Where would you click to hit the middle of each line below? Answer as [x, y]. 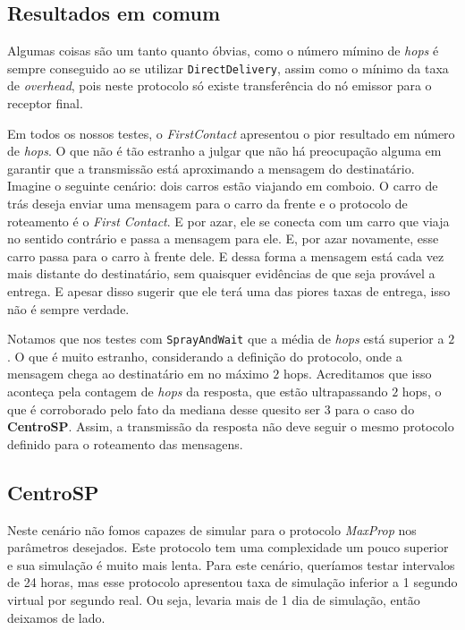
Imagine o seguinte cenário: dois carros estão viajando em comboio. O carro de [223, 186]
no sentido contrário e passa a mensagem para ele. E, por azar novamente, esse [223, 238]
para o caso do [375, 409]
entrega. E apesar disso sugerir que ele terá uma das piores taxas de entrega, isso [229, 290]
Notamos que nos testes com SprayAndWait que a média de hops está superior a [226, 339]
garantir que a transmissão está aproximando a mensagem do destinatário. [211, 168]
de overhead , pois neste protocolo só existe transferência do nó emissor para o [220, 85]
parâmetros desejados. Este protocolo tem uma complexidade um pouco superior [228, 547]
